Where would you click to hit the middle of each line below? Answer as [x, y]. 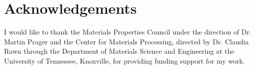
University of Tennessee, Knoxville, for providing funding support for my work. [125, 60]
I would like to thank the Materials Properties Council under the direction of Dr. [128, 32]
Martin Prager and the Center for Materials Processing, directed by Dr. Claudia [127, 41]
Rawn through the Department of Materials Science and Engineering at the [119, 51]
